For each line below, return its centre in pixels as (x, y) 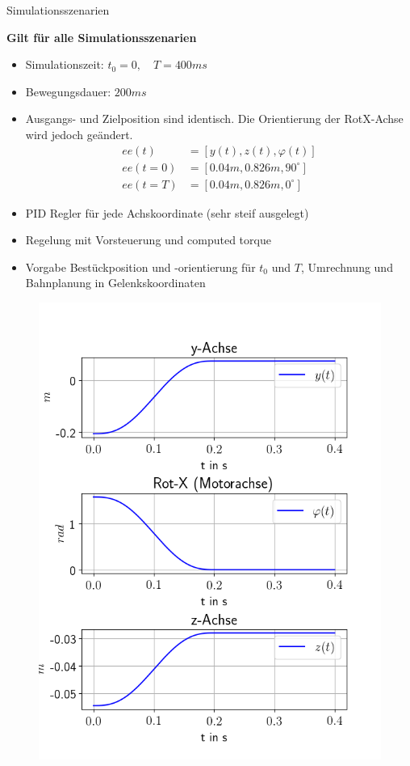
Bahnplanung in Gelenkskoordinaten (115, 283)
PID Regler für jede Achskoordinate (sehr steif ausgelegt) (167, 212)
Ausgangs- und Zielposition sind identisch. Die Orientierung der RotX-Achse (214, 118)
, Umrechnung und (347, 267)
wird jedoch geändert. (79, 134)
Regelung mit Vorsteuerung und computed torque (148, 240)
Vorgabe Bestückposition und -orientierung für (140, 267)
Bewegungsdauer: (68, 91)
